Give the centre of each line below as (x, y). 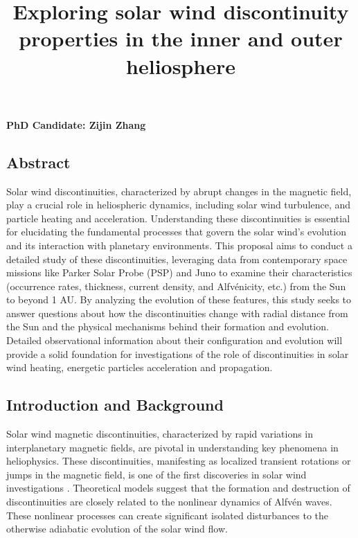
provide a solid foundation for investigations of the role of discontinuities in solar (178, 353)
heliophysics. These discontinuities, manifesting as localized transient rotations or (179, 461)
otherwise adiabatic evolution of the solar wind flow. (117, 529)
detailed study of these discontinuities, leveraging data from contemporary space (177, 259)
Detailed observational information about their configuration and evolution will (174, 340)
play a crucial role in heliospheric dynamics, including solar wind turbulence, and (179, 205)
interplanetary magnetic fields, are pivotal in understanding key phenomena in (172, 447)
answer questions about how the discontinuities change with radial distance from (177, 313)
